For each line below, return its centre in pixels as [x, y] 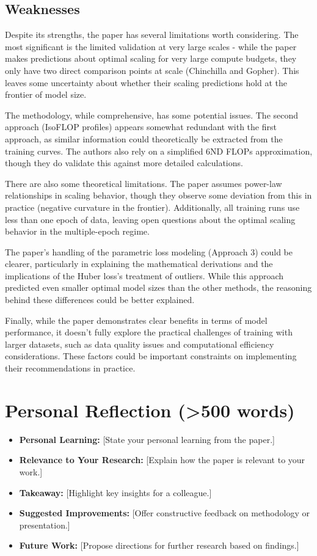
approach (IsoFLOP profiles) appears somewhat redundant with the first [141, 127]
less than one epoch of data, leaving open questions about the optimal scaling [150, 219]
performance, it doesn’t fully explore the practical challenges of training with [149, 332]
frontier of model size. [46, 94]
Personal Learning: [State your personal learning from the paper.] [147, 439]
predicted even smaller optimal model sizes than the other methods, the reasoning [158, 287]
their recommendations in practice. [70, 368]
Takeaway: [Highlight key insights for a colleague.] [115, 492]
